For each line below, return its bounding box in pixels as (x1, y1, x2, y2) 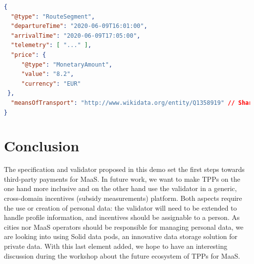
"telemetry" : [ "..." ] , (11, 42, 92, 49)
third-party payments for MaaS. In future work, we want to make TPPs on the (4, 173, 240, 184)
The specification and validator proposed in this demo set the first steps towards (4, 164, 245, 174)
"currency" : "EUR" (21, 80, 81, 87)
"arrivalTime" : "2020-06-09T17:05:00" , (11, 32, 141, 39)
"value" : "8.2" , (21, 71, 74, 78)
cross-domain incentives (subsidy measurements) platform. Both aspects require (4, 193, 242, 203)
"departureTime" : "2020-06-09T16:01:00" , (11, 23, 148, 30)
